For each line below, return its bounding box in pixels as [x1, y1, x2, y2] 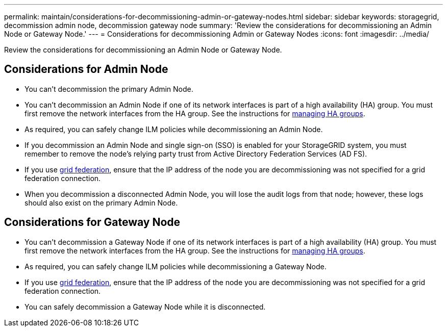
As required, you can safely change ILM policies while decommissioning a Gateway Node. [24, 262, 327, 271]
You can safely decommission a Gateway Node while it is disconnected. [24, 302, 266, 311]
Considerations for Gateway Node [4, 216, 181, 229]
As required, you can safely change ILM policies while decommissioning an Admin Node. [24, 124, 323, 134]
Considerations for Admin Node [4, 63, 168, 76]
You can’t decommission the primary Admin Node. [24, 84, 193, 93]
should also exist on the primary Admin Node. [24, 198, 178, 207]
